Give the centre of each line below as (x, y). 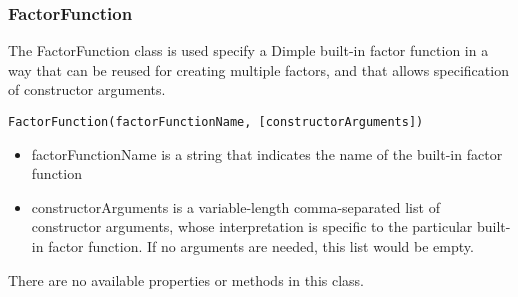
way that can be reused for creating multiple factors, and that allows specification (258, 69)
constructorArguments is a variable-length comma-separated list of (235, 206)
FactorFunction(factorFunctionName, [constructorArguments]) (216, 122)
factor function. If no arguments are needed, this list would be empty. (261, 246)
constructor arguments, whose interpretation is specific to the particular (252, 226)
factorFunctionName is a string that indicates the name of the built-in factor (267, 153)
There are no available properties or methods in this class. (186, 279)
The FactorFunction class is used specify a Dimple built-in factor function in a (248, 50)
